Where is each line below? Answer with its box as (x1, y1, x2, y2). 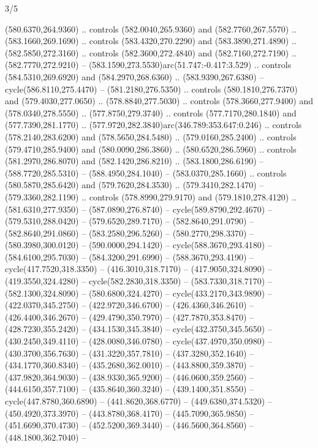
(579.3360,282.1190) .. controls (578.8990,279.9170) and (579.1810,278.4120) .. (5, 190, 297, 203)
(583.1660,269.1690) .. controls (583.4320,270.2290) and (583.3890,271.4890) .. (5, 34, 297, 47)
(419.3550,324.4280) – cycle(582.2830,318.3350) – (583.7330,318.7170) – (5, 275, 272, 287)
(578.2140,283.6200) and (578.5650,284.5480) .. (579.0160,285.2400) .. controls (5, 130, 297, 143)
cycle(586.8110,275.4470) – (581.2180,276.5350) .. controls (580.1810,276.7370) (5, 82, 298, 95)
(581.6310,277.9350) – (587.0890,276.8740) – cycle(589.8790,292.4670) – (5, 202, 272, 215)
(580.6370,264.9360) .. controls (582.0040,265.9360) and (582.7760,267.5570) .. (5, 22, 297, 35)
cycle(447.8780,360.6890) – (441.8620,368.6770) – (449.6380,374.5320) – (5, 395, 272, 407)
